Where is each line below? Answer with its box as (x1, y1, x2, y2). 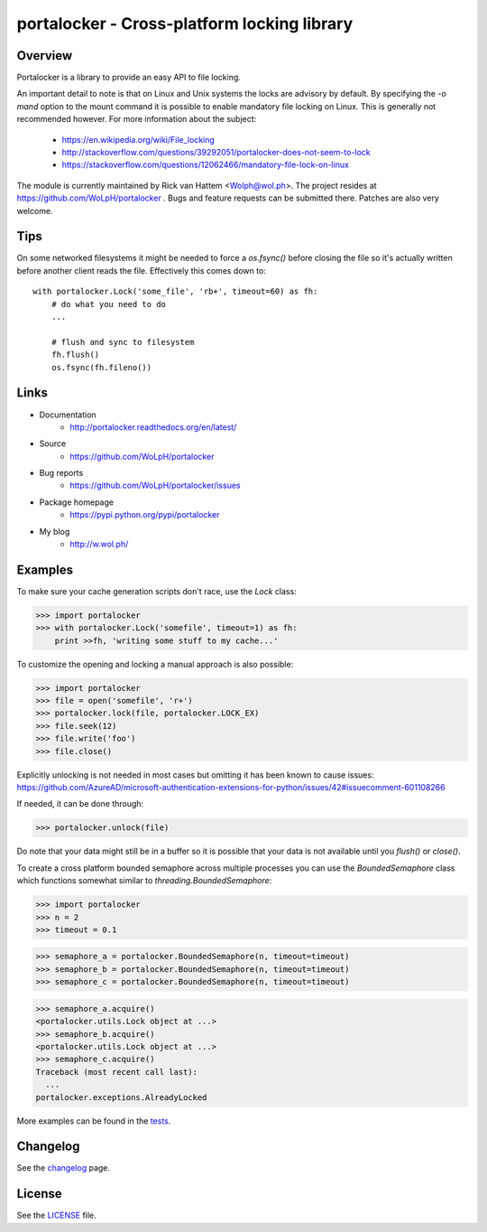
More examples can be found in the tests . (16, 1115, 171, 1126)
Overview (16, 48, 73, 63)
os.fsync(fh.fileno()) (51, 362, 152, 372)
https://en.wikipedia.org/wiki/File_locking (61, 134, 216, 145)
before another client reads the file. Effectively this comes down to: (16, 265, 266, 275)
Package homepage (39, 497, 115, 508)
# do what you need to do (51, 299, 167, 309)
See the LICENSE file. (16, 1210, 96, 1221)
